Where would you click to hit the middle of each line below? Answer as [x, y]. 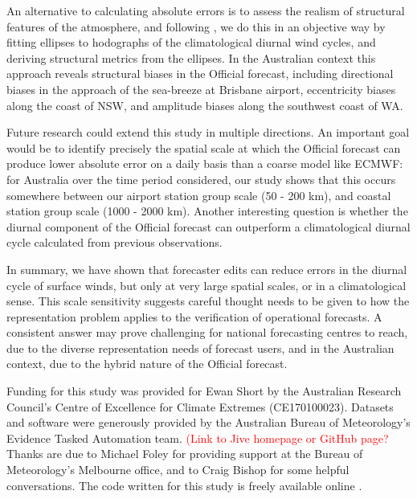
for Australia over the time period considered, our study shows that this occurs [201, 179]
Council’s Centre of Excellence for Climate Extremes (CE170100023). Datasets [200, 406]
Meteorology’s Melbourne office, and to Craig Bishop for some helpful [178, 470]
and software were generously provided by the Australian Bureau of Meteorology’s [208, 422]
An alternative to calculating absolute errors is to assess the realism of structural [206, 10]
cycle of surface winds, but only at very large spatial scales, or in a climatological [206, 285]
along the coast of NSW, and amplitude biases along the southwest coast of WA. [205, 105]
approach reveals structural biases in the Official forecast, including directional [200, 74]
